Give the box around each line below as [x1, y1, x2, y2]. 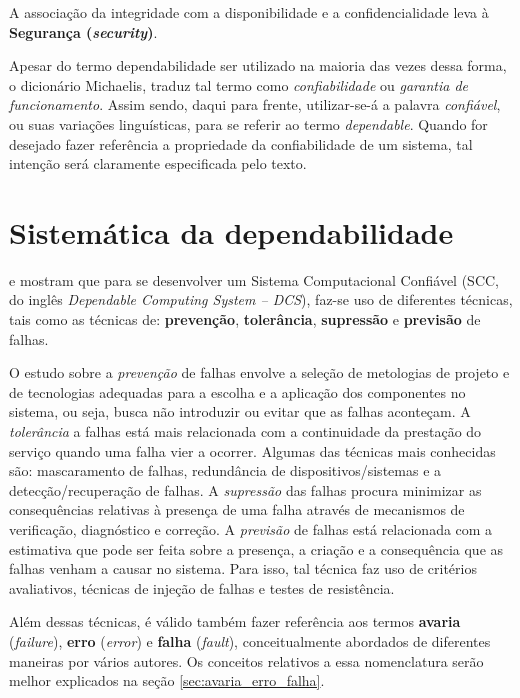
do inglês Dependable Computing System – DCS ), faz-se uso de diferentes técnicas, [9, 289, 513, 310]
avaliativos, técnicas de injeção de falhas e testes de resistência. [9, 577, 395, 598]
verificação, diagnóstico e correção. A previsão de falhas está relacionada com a [9, 519, 493, 539]
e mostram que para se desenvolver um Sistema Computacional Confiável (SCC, [9, 269, 499, 290]
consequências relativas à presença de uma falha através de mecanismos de [9, 499, 465, 520]
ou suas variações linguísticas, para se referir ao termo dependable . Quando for [9, 113, 488, 134]
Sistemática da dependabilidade [9, 211, 454, 252]
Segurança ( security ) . [9, 21, 158, 42]
